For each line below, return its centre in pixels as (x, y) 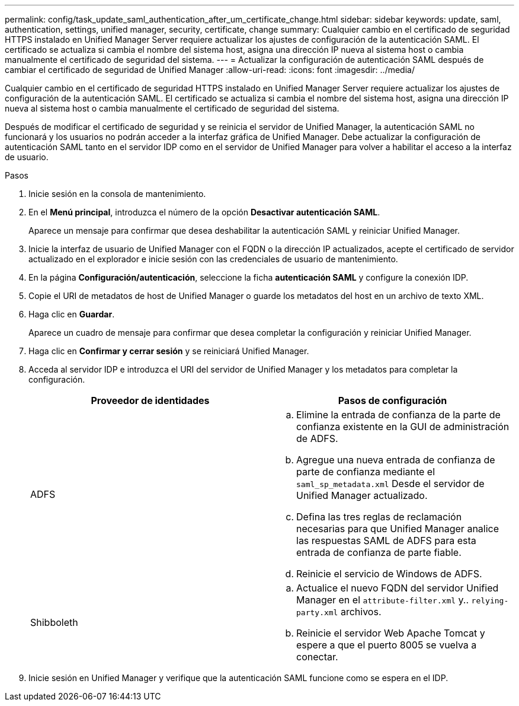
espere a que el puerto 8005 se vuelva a (387, 645)
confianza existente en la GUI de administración (403, 427)
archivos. (361, 612)
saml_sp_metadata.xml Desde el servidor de (390, 484)
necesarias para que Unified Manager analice (398, 529)
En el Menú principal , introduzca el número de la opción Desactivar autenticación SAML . (204, 212)
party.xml (317, 613)
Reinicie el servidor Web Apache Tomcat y (391, 633)
